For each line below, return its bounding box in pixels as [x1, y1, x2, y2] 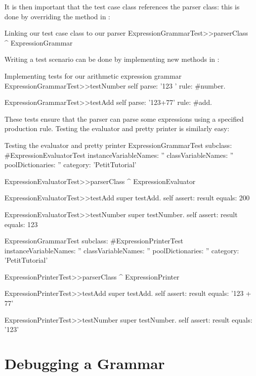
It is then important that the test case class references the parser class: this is [4, 1, 240, 11]
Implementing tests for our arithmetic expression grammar [4, 70, 182, 81]
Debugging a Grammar [4, 353, 165, 374]
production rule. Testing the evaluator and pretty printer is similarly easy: [4, 123, 229, 134]
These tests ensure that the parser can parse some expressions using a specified [4, 113, 244, 124]
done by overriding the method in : [4, 11, 110, 21]
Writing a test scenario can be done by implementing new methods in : [4, 54, 219, 64]
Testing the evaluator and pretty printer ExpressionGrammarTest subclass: [4, 140, 232, 150]
